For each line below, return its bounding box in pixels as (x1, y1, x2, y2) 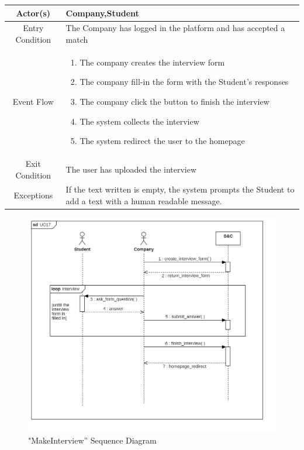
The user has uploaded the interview (65, 163, 197, 175)
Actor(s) (16, 6, 51, 19)
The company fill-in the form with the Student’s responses (80, 75, 289, 88)
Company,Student (65, 6, 139, 19)
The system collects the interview (80, 115, 199, 127)
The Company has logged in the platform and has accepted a (65, 22, 285, 34)
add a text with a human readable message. (65, 195, 222, 207)
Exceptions (13, 189, 53, 201)
